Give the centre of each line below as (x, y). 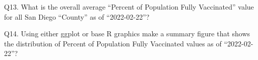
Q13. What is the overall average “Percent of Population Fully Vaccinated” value (129, 7)
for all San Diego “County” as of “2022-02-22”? (77, 16)
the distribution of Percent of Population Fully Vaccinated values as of (113, 43)
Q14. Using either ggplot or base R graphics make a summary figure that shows (127, 34)
